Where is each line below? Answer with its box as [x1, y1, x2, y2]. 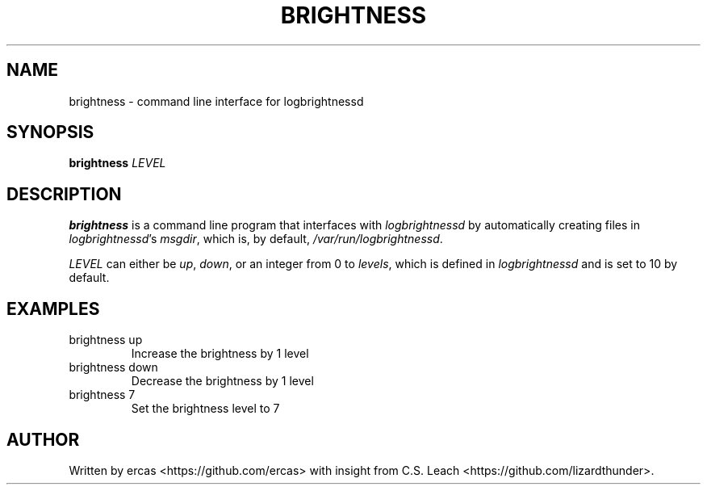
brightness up [69, 333, 143, 347]
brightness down [69, 360, 158, 375]
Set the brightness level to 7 [131, 401, 280, 416]
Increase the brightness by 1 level [131, 346, 309, 361]
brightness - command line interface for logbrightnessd [69, 94, 364, 108]
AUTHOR [6, 429, 80, 450]
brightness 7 [69, 388, 136, 402]
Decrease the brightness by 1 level [131, 374, 314, 388]
